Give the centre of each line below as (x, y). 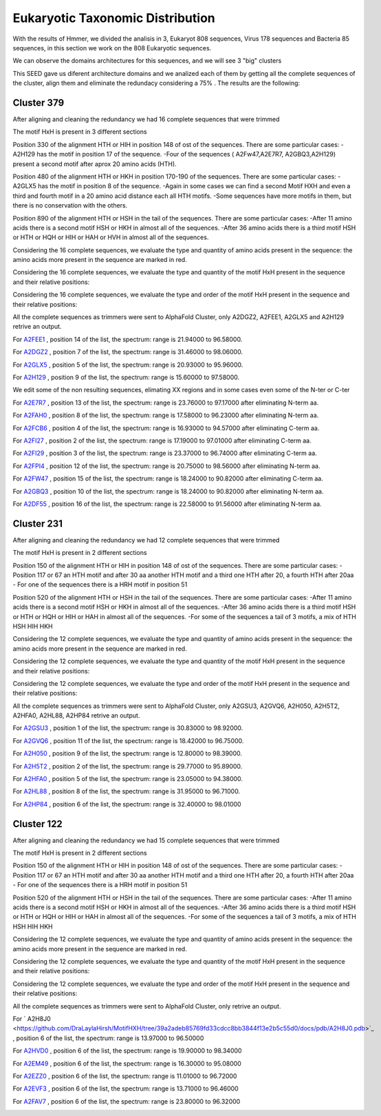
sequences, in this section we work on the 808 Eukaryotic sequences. (112, 48)
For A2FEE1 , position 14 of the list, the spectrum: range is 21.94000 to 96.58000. (128, 339)
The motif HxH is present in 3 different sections (80, 132)
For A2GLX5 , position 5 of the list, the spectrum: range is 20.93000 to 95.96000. (128, 365)
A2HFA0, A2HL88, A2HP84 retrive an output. (76, 716)
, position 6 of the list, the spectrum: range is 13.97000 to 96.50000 (108, 1038)
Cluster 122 (38, 824)
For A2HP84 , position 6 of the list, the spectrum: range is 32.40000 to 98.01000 (127, 804)
